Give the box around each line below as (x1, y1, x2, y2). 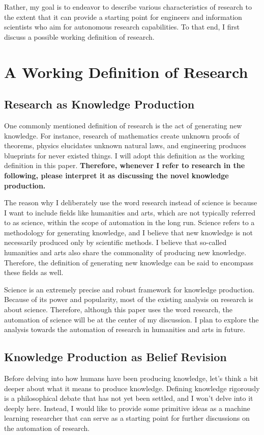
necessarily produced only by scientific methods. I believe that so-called (4, 237, 227, 248)
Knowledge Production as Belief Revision (4, 349, 227, 365)
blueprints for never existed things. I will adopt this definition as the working (4, 150, 245, 160)
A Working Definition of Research (4, 61, 248, 82)
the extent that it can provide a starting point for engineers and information (4, 11, 242, 22)
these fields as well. (4, 267, 64, 278)
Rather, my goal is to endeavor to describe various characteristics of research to (4, 2, 252, 12)
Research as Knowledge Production (4, 96, 195, 112)
